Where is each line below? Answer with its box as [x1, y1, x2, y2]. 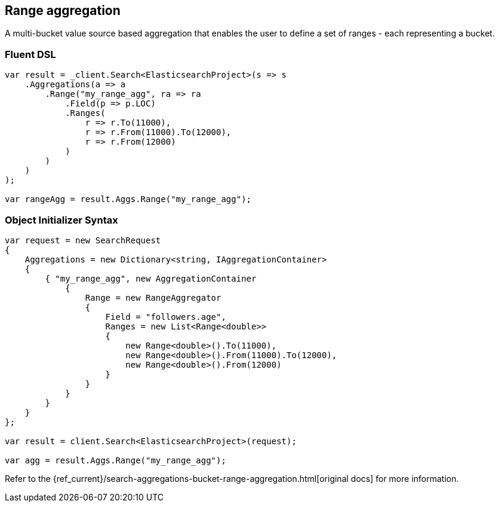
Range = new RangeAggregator [85, 292, 221, 303]
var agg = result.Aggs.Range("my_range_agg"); [5, 455, 226, 465]
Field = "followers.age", [105, 311, 226, 322]
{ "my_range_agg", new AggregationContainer [45, 273, 257, 283]
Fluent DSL [5, 48, 56, 60]
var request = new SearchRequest [5, 235, 161, 245]
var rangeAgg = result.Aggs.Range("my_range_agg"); [5, 194, 252, 204]
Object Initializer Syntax [5, 213, 118, 226]
